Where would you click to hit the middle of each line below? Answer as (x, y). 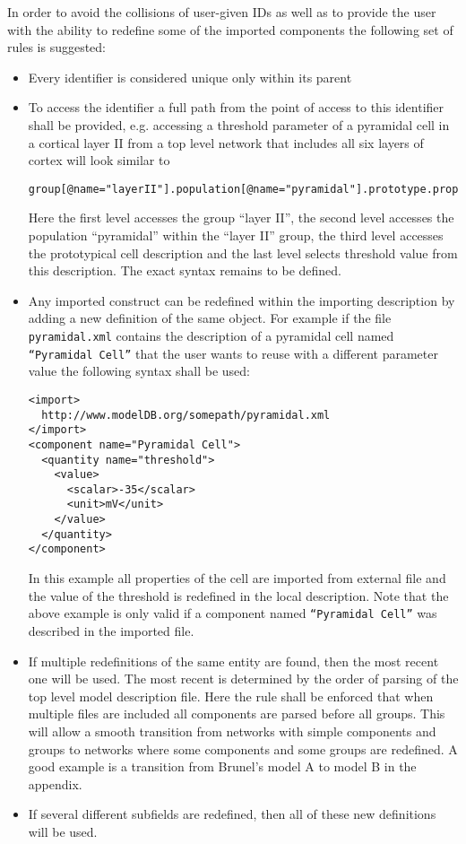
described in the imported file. (111, 630)
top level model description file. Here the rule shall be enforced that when (231, 696)
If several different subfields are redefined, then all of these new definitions (232, 814)
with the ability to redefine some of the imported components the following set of (230, 29)
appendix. (55, 783)
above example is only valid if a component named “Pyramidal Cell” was (233, 613)
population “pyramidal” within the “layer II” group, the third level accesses (236, 235)
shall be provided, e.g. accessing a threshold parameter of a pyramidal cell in (239, 124)
